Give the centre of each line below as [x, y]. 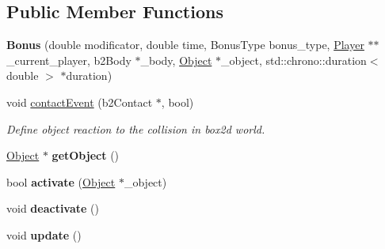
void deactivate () [53, 208]
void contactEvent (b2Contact [80, 102]
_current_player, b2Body [69, 60]
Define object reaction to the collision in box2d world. [136, 128]
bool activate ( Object [61, 181]
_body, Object [176, 60]
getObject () [86, 155]
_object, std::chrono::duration [294, 60]
